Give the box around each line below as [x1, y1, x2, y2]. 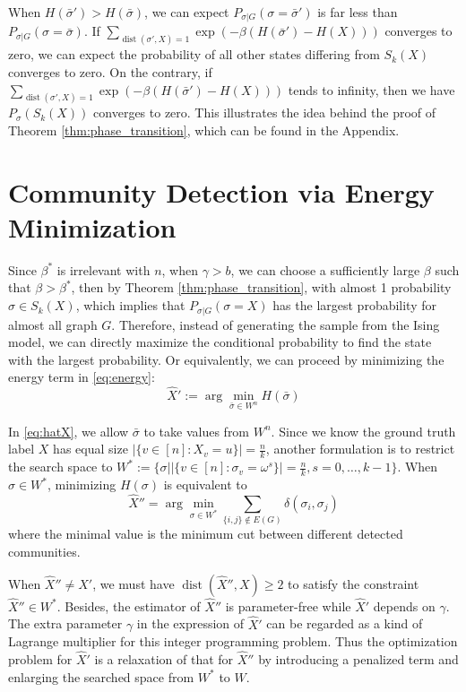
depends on [373, 596, 436, 615]
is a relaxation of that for [94, 649, 234, 668]
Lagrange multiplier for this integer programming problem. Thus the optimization [8, 632, 458, 651]
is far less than [317, 3, 398, 21]
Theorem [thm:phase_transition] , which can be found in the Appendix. [8, 120, 400, 139]
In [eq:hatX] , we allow [8, 421, 129, 440]
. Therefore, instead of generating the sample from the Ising [111, 315, 440, 333]
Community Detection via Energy [8, 173, 435, 210]
